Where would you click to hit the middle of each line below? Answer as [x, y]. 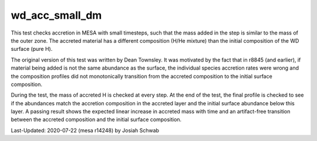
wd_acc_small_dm [56, 15]
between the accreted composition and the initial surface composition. [96, 119]
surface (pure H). [32, 49]
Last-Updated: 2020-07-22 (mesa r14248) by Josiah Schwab [85, 130]
